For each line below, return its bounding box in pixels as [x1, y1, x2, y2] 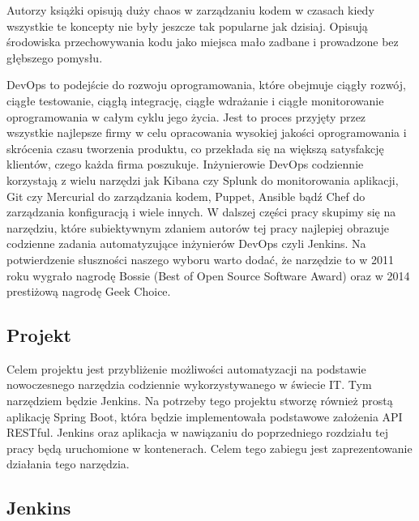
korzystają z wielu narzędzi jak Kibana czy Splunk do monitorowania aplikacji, [6, 171, 399, 188]
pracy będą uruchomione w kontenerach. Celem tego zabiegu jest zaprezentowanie [6, 439, 413, 456]
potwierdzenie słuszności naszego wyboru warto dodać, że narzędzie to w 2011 [6, 250, 394, 267]
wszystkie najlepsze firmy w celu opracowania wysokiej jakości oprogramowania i [6, 124, 407, 141]
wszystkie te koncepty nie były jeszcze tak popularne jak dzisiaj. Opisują [6, 17, 368, 34]
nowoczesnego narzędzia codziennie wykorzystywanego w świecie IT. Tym [6, 376, 372, 393]
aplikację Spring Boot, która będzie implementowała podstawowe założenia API [6, 408, 403, 425]
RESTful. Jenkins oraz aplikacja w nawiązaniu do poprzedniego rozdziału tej [6, 424, 389, 441]
